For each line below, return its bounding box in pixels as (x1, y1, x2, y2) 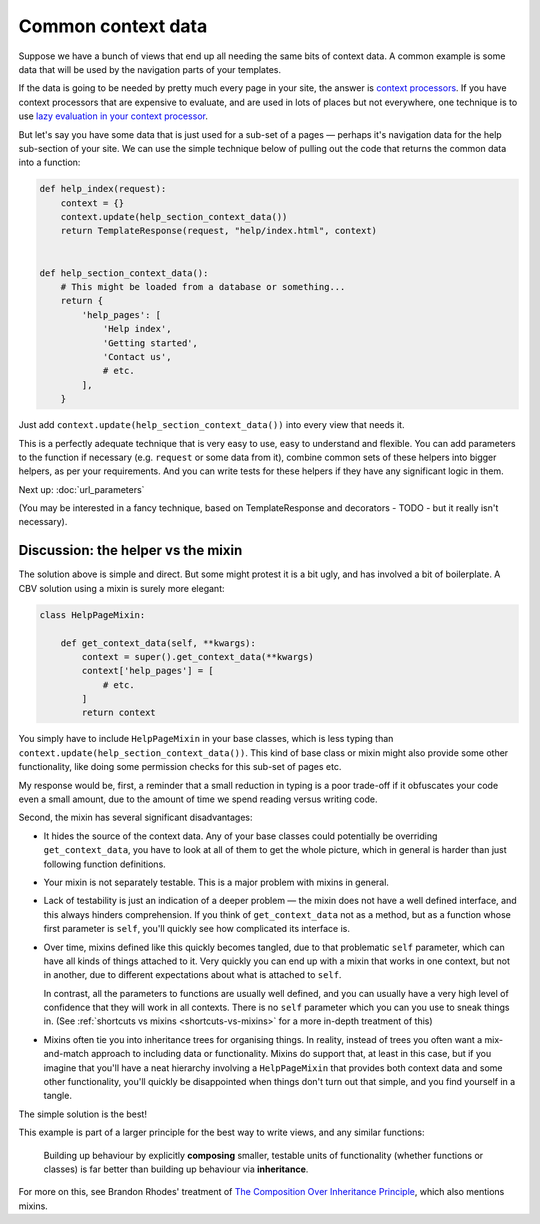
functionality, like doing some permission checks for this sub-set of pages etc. (18, 761, 342, 773)
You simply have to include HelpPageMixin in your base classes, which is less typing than (18, 733, 394, 745)
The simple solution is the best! (18, 1108, 147, 1120)
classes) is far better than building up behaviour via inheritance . (43, 1163, 309, 1175)
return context (81, 707, 157, 719)
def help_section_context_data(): (39, 267, 209, 279)
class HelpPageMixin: (39, 609, 146, 620)
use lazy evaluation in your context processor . (18, 110, 209, 122)
